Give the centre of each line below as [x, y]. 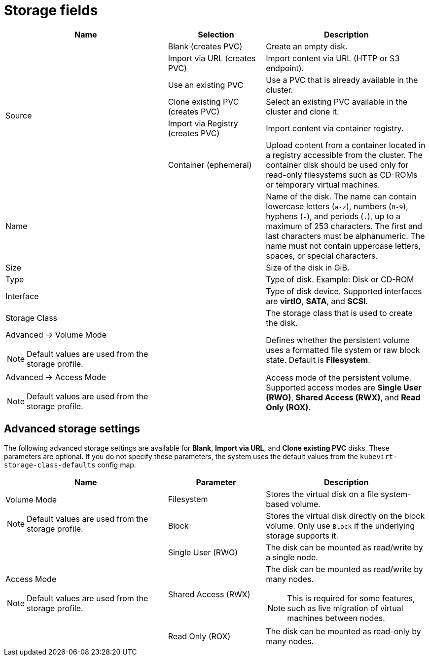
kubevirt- [378, 456]
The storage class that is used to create [339, 313]
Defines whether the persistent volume [338, 340]
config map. [117, 465]
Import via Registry [203, 123]
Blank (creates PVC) [205, 46]
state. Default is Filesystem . [318, 360]
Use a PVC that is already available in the [342, 80]
